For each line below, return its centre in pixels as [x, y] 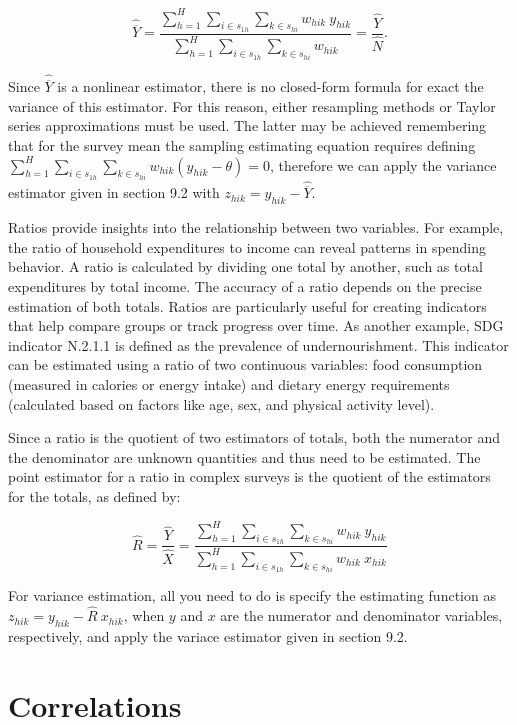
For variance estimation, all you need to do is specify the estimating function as [252, 595]
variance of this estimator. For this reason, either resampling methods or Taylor [252, 105]
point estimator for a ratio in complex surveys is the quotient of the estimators [249, 476]
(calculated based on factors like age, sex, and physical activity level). [221, 403]
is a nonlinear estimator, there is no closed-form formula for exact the [270, 86]
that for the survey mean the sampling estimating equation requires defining [242, 144]
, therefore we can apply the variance [383, 164]
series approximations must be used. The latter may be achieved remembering [247, 125]
